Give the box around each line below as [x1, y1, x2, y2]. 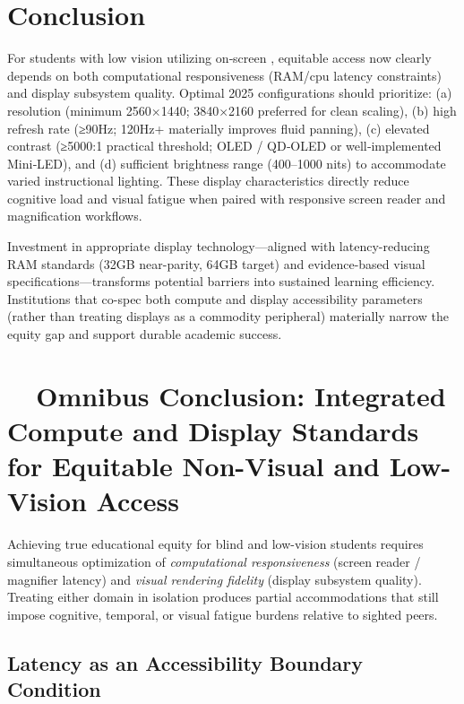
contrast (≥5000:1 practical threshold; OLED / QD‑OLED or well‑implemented [7, 136, 442, 155]
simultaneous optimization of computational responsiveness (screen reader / [7, 552, 421, 570]
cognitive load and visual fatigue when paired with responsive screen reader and [7, 188, 446, 207]
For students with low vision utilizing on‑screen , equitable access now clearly [7, 48, 432, 67]
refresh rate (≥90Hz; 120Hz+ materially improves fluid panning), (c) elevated [7, 118, 430, 137]
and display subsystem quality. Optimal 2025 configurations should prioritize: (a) [7, 83, 452, 102]
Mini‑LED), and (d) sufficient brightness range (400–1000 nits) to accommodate [7, 153, 446, 172]
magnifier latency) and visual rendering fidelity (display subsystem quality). [7, 569, 422, 588]
